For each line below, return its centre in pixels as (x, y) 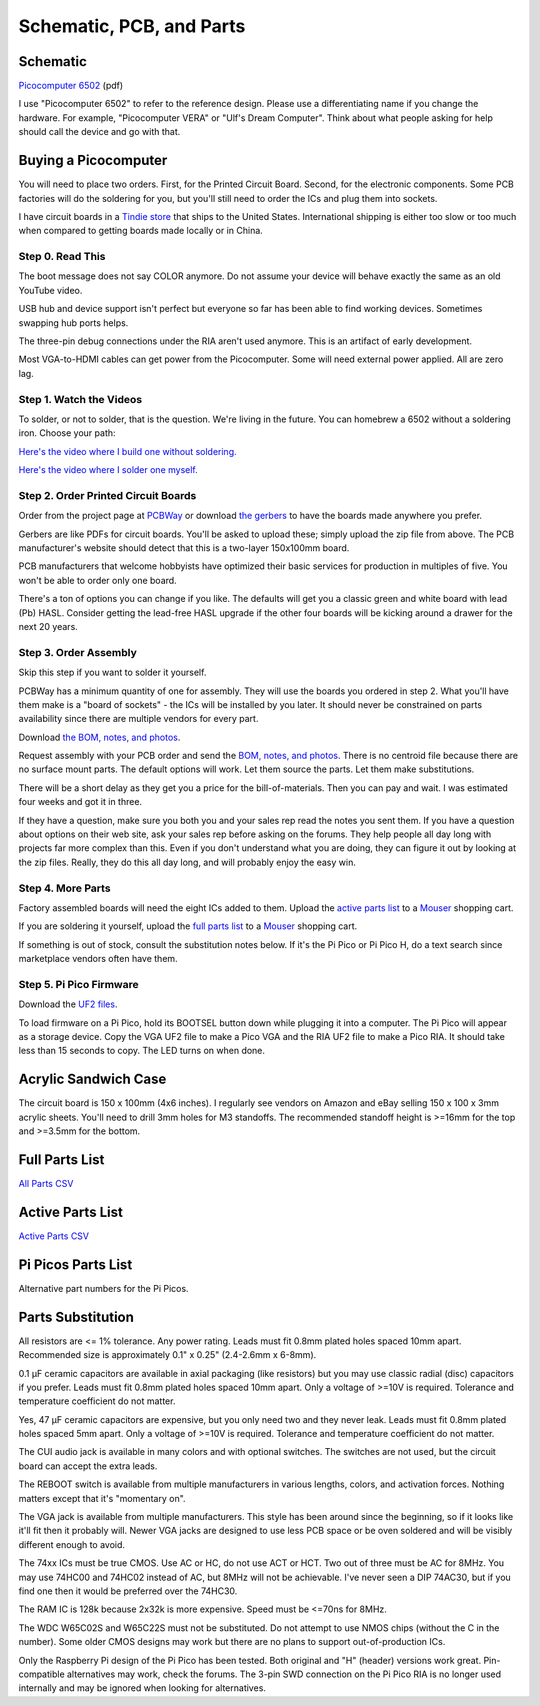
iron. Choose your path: (67, 433)
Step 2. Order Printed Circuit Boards (107, 495)
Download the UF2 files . (68, 1004)
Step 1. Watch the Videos (80, 399)
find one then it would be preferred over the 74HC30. (128, 1591)
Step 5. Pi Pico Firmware (78, 984)
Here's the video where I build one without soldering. (127, 451)
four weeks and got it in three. (80, 802)
